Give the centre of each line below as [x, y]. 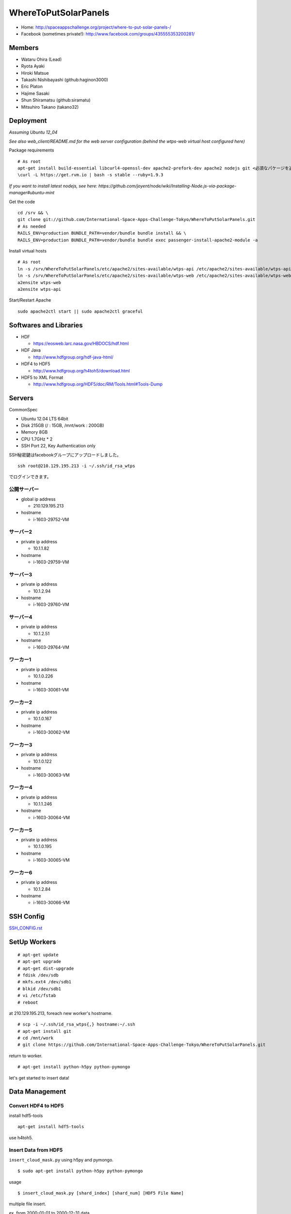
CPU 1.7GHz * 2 [37, 439]
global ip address [38, 499]
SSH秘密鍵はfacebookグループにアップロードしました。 [65, 455]
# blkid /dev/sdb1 [40, 989]
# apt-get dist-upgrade [46, 968]
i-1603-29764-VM [51, 647]
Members [24, 48]
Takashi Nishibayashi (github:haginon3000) [65, 80]
